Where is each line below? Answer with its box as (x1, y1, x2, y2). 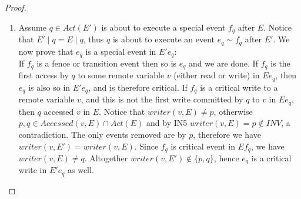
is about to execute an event (112, 33, 215, 45)
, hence (213, 152, 239, 164)
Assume (18, 21, 46, 33)
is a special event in (85, 45, 156, 57)
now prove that (18, 45, 73, 57)
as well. (68, 164, 94, 176)
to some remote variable (78, 69, 165, 81)
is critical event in (170, 140, 235, 152)
